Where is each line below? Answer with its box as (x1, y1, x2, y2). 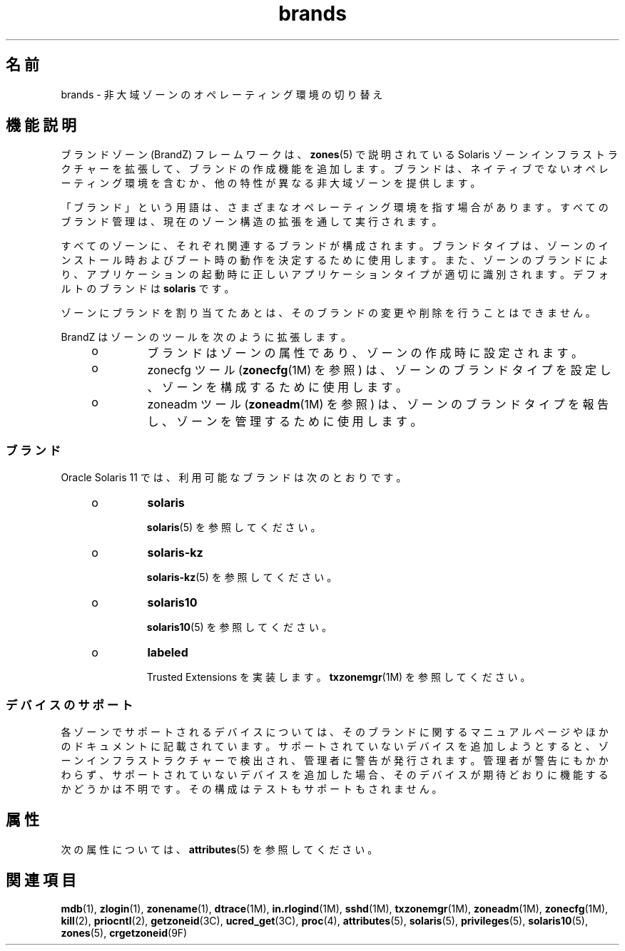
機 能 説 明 (6, 116, 76, 135)
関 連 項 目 (6, 871, 76, 890)
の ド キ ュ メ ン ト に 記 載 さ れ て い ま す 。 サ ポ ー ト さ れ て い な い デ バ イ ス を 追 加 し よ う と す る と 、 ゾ (61, 739, 609, 752)
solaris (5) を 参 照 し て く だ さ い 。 (146, 521, 321, 534)
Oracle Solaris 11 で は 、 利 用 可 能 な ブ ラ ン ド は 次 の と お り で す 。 (61, 471, 407, 484)
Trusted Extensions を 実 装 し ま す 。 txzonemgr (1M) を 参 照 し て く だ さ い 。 (146, 671, 531, 684)
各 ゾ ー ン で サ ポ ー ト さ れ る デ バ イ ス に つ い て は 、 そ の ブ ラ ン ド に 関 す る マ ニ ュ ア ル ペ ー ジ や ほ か (61, 725, 609, 738)
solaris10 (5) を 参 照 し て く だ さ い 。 (146, 621, 332, 634)
